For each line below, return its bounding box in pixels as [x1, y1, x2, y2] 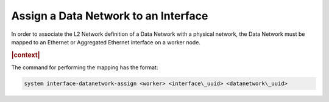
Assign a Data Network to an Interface [11, 9, 208, 22]
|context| [11, 50, 40, 59]
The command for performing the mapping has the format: [11, 64, 158, 71]
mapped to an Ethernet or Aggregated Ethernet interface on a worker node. [11, 38, 201, 46]
